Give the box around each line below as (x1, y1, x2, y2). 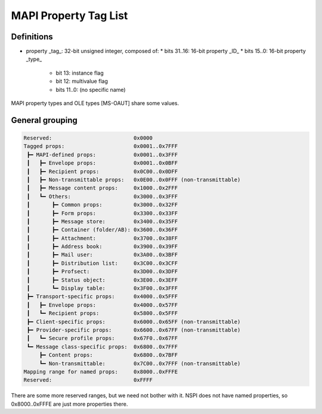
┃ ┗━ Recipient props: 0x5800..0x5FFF (27, 310, 178, 317)
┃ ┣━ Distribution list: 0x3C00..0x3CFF (27, 259, 178, 267)
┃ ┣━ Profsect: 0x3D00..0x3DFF (27, 268, 178, 275)
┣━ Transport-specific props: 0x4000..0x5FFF (27, 293, 178, 300)
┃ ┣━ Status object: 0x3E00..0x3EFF (27, 276, 178, 283)
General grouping (11, 115, 78, 125)
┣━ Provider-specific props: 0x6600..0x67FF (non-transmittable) (27, 327, 241, 333)
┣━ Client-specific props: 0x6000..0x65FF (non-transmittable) (27, 318, 241, 325)
